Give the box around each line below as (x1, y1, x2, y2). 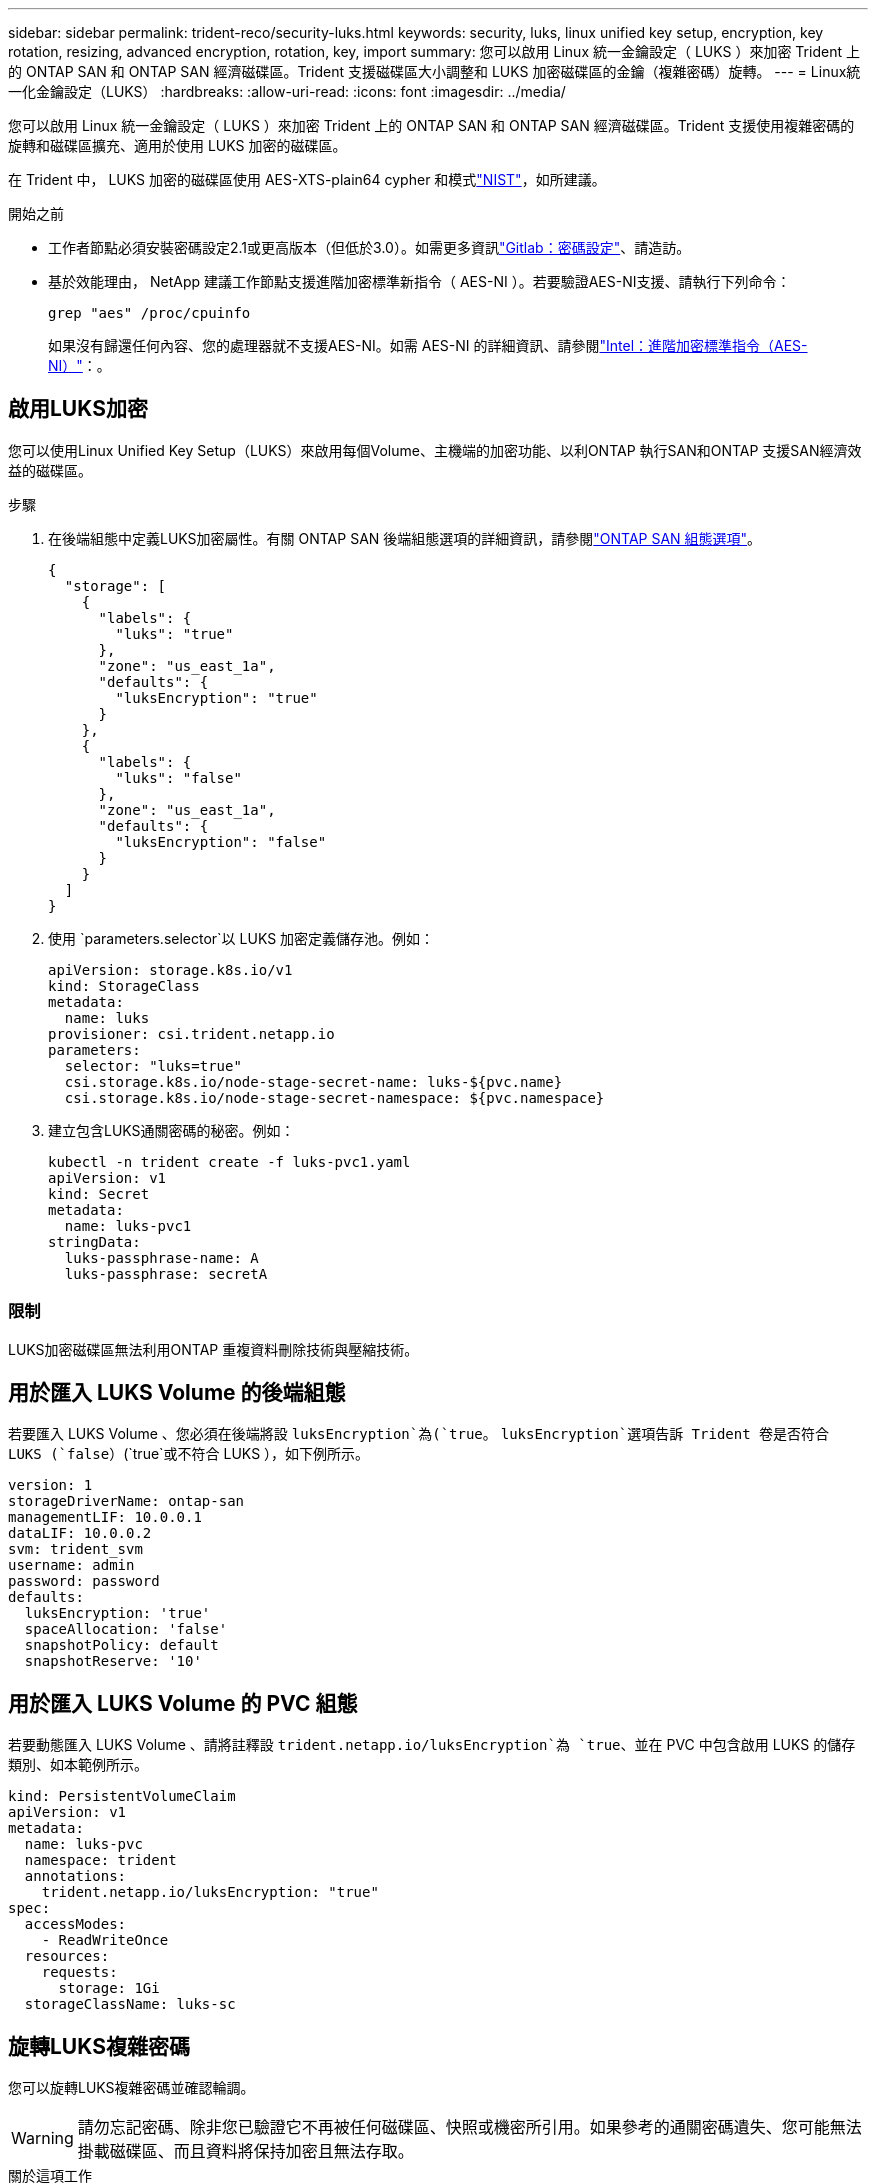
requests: (41, 1964, 118, 1981)
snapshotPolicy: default (24, 1637, 219, 1654)
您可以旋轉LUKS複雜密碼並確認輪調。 (8, 2079, 255, 2097)
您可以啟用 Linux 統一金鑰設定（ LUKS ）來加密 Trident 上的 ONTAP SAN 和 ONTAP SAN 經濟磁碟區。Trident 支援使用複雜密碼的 (8, 117, 855, 134)
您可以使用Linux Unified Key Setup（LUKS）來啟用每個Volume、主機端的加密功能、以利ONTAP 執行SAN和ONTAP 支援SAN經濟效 (8, 441, 862, 459)
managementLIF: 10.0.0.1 (8, 1509, 202, 1526)
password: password (8, 1573, 160, 1590)
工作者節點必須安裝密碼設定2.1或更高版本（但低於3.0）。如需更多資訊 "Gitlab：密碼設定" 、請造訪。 (48, 239, 691, 256)
